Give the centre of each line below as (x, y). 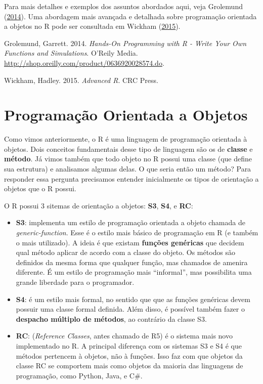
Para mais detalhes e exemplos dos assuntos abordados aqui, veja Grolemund (123, 6)
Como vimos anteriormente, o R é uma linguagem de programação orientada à (126, 139)
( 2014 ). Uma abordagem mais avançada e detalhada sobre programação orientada (130, 16)
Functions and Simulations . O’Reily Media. (71, 53)
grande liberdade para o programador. (75, 282)
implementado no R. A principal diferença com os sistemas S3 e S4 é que (129, 345)
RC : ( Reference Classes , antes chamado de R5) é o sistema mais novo (124, 336)
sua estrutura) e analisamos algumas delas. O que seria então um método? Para (128, 169)
